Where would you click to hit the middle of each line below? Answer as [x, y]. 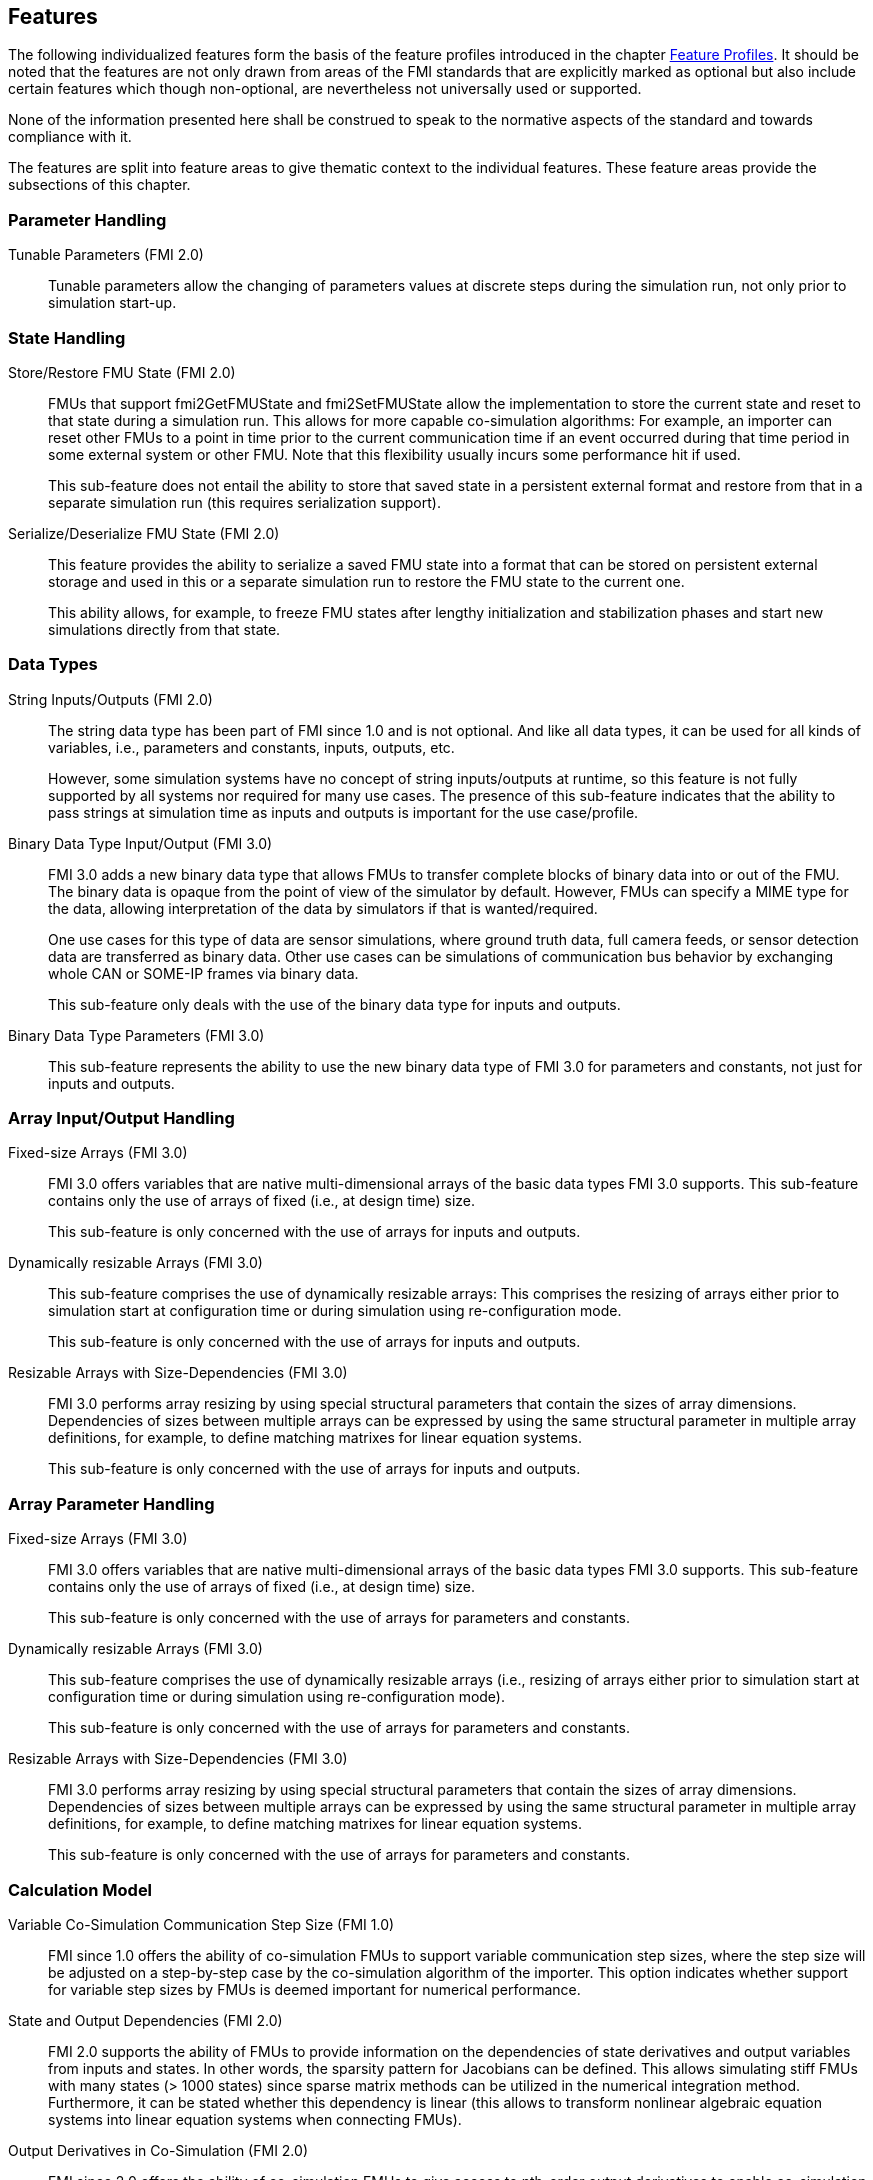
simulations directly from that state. [164, 629]
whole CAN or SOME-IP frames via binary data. [203, 973]
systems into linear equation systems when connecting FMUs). [255, 2119]
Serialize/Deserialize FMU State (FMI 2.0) [144, 533]
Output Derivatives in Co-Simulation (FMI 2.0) [158, 2150]
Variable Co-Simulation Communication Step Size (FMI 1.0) [201, 1924]
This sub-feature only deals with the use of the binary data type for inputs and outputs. [334, 1004]
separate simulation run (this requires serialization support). [244, 502]
